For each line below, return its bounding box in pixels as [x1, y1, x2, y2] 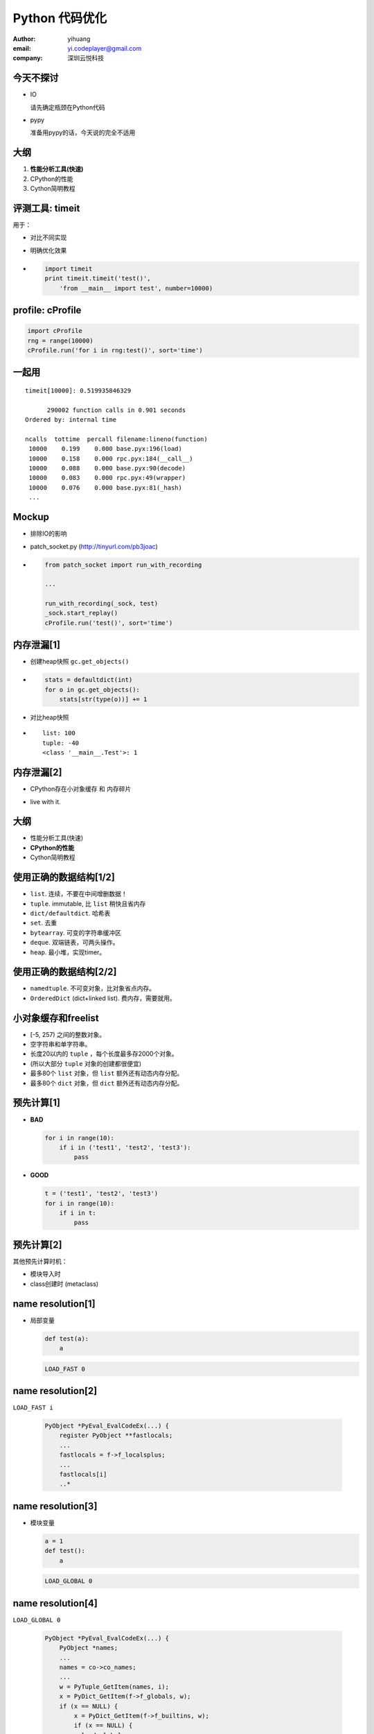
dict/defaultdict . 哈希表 [30, 909, 111, 917]
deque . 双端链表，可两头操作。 [30, 938, 119, 947]
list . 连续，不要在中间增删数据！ [30, 890, 127, 898]
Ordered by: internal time [25, 416, 117, 424]
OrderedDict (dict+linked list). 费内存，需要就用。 [30, 994, 177, 1002]
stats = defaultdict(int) [44, 676, 133, 684]
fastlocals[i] [59, 1470, 107, 1479]
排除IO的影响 [30, 529, 67, 538]
